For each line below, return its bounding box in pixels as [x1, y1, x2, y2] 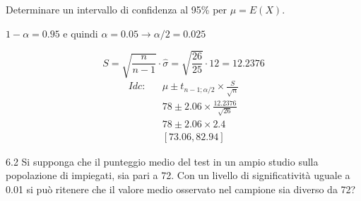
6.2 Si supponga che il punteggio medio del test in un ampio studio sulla [6, 154, 319, 168]
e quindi [63, 25, 98, 40]
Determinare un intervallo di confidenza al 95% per [6, 2, 227, 16]
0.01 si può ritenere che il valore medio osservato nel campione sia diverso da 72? [6, 181, 356, 196]
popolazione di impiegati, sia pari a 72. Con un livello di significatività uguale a [6, 168, 350, 183]
